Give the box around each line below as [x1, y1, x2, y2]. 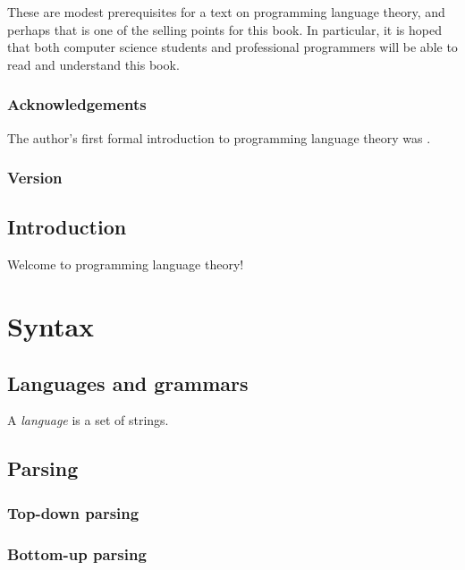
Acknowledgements [7, 93, 147, 115]
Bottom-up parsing [7, 542, 147, 565]
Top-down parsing [7, 501, 139, 523]
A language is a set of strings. [7, 411, 169, 430]
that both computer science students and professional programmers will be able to [7, 38, 458, 56]
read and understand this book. [7, 55, 180, 73]
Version [7, 166, 63, 189]
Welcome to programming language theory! [7, 255, 244, 274]
